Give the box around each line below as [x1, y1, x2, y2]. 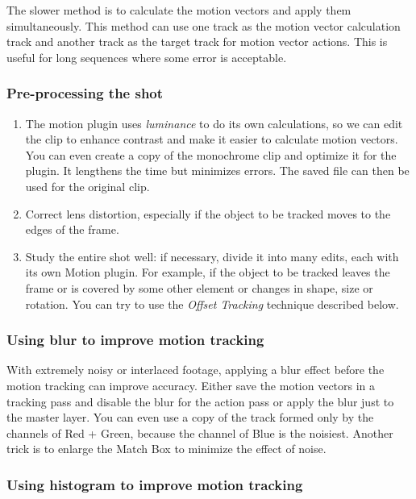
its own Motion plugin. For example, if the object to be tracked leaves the [25, 264, 390, 281]
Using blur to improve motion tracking [6, 330, 264, 350]
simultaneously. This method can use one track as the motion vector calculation [6, 17, 401, 34]
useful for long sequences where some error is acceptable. [6, 48, 287, 65]
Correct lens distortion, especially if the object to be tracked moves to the [25, 205, 391, 222]
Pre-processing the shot [6, 83, 164, 103]
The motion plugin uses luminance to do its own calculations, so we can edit [25, 114, 403, 131]
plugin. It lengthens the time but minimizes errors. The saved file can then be [25, 162, 410, 179]
